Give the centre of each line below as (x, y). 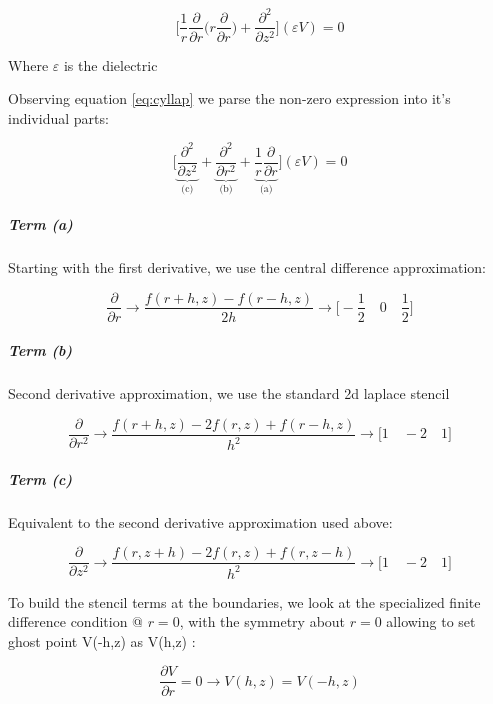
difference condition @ (75, 621)
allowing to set (431, 621)
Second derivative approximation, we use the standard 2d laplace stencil (229, 393)
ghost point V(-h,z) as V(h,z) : (102, 640)
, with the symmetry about (262, 621)
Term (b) (40, 350)
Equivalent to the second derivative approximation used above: (200, 521)
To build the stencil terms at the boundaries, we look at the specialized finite (244, 601)
